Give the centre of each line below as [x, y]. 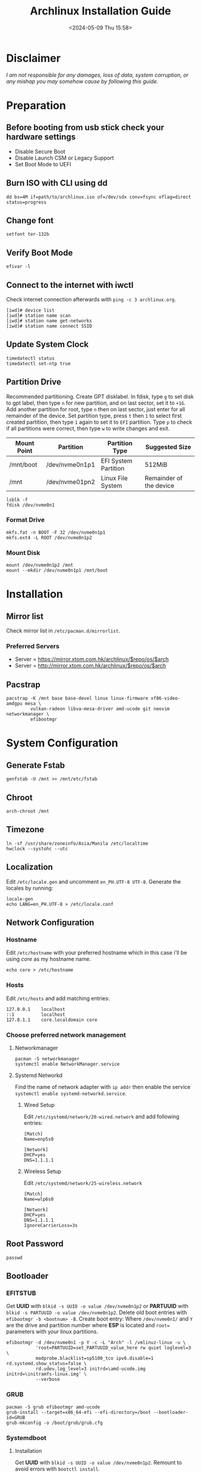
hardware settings [41, 137]
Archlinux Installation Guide [100, 11]
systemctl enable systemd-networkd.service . [71, 1093]
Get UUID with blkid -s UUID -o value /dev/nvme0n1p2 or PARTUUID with [97, 1306]
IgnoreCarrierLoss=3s [51, 1225]
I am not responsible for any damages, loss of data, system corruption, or [98, 75]
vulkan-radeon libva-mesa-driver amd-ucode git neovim [100, 709]
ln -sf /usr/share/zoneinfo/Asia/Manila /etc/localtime [77, 843]
